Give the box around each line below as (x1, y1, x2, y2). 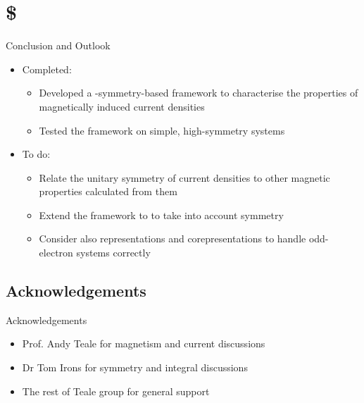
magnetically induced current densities (39, 99, 205, 113)
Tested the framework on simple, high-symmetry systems (39, 123, 285, 137)
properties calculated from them (39, 184, 177, 199)
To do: (22, 147, 51, 161)
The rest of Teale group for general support (22, 383, 210, 398)
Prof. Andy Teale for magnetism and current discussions (22, 336, 265, 351)
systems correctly (76, 245, 151, 260)
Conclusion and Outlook (6, 38, 111, 53)
